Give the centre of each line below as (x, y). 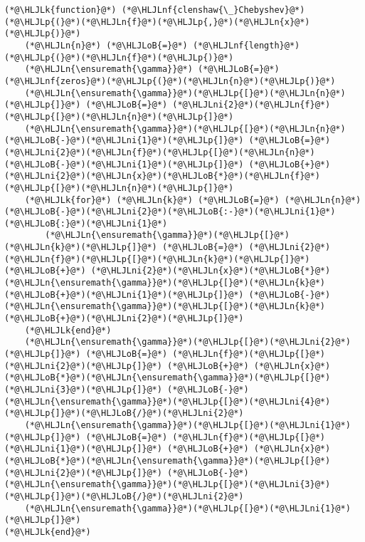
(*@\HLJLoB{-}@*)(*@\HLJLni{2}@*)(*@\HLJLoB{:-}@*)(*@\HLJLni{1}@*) (170, 212)
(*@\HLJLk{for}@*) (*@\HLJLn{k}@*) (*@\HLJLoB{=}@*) (152, 200)
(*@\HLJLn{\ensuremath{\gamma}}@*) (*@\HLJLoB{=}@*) (152, 69)
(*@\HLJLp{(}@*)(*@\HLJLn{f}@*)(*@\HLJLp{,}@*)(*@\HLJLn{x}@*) (157, 22)
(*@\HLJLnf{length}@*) (246, 45)
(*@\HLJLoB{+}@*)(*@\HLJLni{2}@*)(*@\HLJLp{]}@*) (124, 319)
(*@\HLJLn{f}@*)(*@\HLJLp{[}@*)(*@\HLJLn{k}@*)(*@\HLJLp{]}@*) (157, 259)
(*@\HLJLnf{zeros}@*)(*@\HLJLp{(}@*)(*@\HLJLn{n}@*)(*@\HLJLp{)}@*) (170, 81)
